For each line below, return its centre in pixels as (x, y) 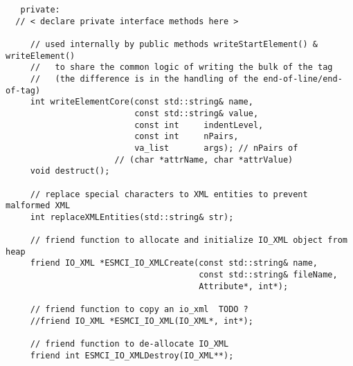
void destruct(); (70, 171)
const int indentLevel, (199, 125)
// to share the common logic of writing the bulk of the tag (181, 67)
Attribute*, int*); (244, 286)
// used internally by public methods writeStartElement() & (174, 44)
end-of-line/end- (303, 79)
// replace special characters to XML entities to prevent (169, 194)
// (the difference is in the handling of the (144, 79)
